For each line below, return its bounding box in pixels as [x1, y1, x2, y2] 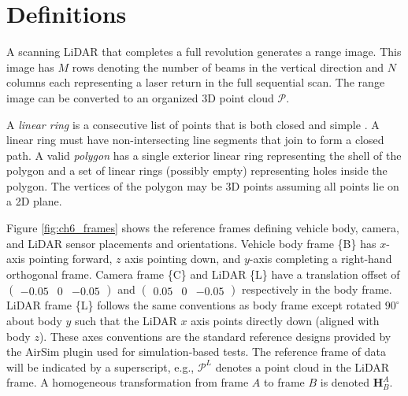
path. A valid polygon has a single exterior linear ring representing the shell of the [6, 146, 402, 163]
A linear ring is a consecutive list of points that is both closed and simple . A [6, 116, 380, 132]
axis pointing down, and [124, 250, 241, 267]
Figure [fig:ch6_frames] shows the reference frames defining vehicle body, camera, [6, 220, 399, 236]
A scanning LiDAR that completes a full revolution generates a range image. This [6, 43, 402, 60]
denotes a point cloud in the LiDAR [215, 358, 390, 375]
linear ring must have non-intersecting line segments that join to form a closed [6, 131, 384, 148]
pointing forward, [28, 250, 113, 267]
